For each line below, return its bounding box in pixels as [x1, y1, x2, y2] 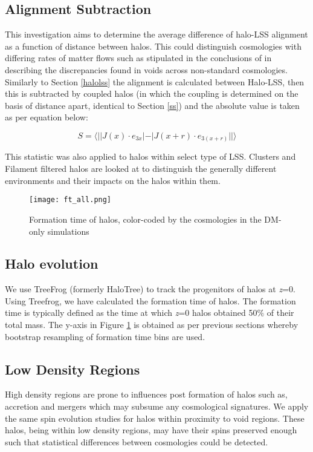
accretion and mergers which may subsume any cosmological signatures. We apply [5, 400, 309, 413]
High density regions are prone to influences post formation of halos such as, [5, 388, 288, 401]
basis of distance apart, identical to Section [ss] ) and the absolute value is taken [5, 99, 300, 111]
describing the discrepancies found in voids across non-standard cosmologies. [5, 63, 288, 76]
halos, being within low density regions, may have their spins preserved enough [5, 424, 297, 436]
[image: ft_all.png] [29, 195, 112, 205]
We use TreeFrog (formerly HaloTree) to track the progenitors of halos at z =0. [5, 283, 295, 295]
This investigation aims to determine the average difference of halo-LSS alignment [5, 28, 308, 41]
